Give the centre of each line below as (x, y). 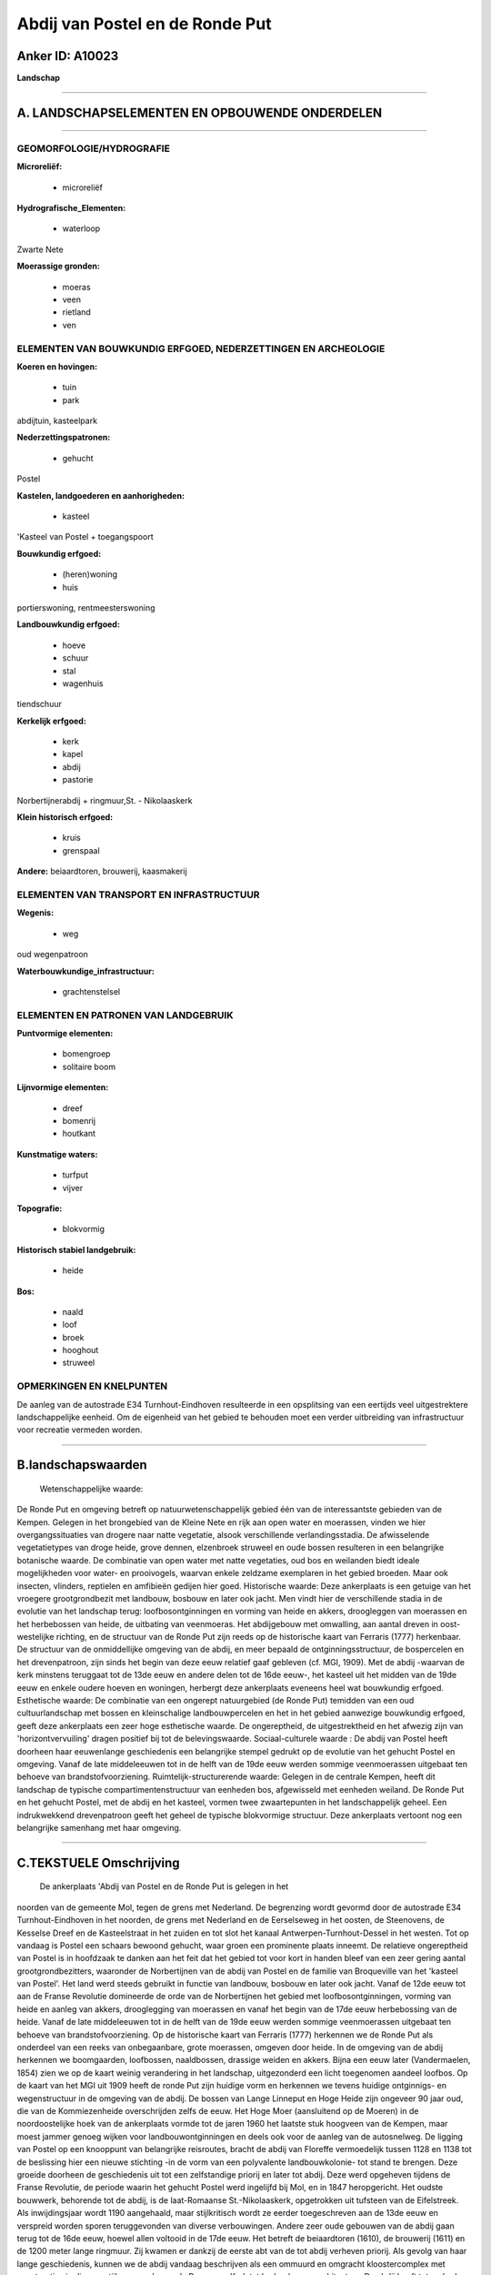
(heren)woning (90, 574)
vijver (73, 1188)
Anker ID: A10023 (68, 56)
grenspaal (81, 850)
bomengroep (86, 1054)
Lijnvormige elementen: (63, 1087)
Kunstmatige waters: (57, 1154)
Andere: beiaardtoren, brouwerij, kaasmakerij (102, 871)
